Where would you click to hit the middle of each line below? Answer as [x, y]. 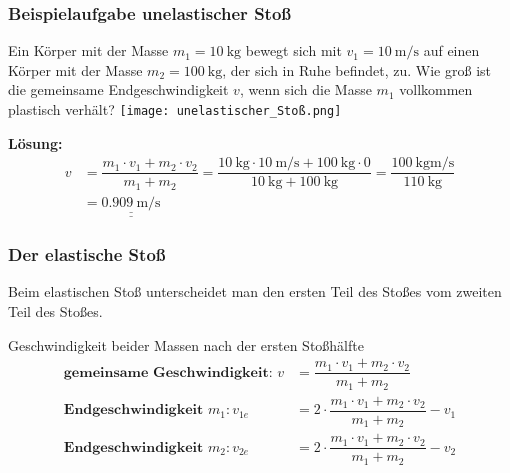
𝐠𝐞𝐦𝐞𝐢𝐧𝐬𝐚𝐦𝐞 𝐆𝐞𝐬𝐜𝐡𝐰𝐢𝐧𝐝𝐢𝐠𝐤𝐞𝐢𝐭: [168, 372]
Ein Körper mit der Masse [88, 50]
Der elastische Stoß [87, 254]
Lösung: [35, 142]
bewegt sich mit [293, 50]
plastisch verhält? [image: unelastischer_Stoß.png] [175, 109]
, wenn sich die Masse [305, 89]
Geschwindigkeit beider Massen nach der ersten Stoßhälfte [186, 344]
